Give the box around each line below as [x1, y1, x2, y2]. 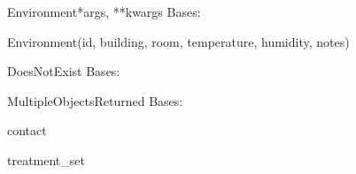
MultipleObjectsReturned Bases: [7, 91, 183, 110]
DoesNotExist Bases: [7, 62, 120, 80]
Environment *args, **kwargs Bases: [7, 3, 201, 20]
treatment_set [7, 150, 85, 169]
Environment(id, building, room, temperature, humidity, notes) [7, 32, 350, 50]
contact [7, 121, 47, 140]
